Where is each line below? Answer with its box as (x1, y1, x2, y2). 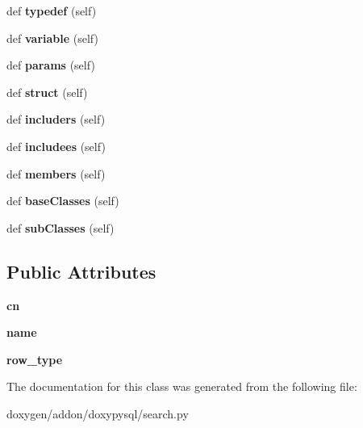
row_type (6, 350, 63, 367)
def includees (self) (6, 137, 106, 154)
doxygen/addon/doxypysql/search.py (6, 405, 189, 422)
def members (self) (6, 165, 106, 182)
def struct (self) (6, 83, 88, 100)
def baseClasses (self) (6, 192, 119, 209)
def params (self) (6, 57, 95, 73)
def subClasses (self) (6, 219, 115, 236)
